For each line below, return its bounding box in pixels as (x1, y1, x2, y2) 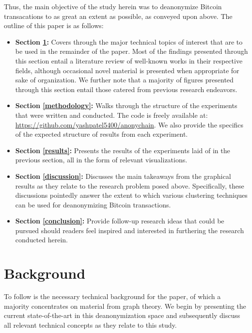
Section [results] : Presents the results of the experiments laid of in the (15, 145, 230, 155)
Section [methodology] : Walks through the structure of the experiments (15, 100, 237, 111)
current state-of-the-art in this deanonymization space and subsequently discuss (4, 310, 240, 320)
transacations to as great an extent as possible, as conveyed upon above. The (4, 11, 233, 21)
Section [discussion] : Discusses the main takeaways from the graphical (15, 171, 231, 181)
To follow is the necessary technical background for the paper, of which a (4, 291, 221, 301)
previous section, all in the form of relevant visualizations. (15, 155, 188, 165)
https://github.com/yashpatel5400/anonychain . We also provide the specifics (15, 119, 244, 129)
